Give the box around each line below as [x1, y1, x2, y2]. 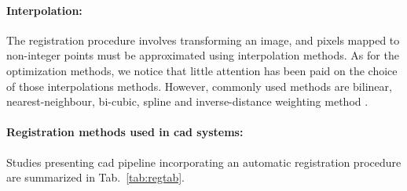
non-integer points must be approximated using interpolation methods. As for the [6, 47, 399, 63]
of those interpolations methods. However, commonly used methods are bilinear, [6, 77, 392, 94]
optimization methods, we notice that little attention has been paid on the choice [6, 62, 398, 78]
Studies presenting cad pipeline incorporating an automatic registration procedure [6, 153, 401, 170]
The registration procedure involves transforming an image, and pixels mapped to [6, 31, 400, 48]
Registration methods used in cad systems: [6, 124, 244, 140]
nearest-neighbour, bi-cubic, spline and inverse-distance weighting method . [6, 93, 368, 110]
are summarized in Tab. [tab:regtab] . [6, 169, 185, 186]
